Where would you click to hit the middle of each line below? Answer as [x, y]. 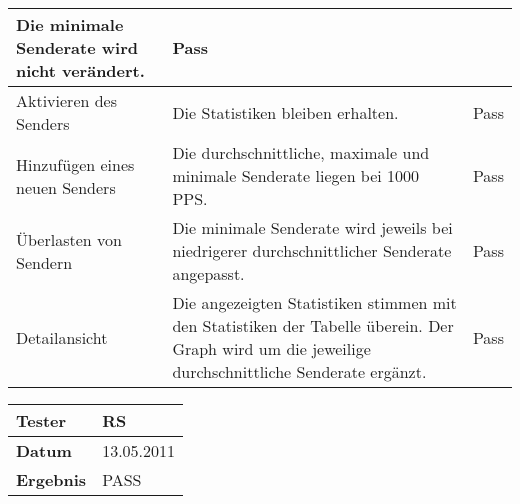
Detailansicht [62, 337]
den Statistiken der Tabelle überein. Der [313, 325]
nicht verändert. [80, 70]
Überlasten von [69, 239]
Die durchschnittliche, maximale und [301, 152]
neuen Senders [66, 187]
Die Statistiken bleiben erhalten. [285, 112]
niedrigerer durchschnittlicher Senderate [312, 250]
